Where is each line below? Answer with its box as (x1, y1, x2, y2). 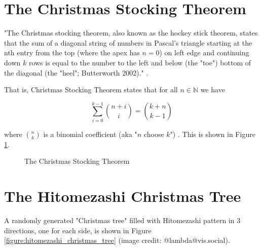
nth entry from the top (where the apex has (4, 47, 140, 58)
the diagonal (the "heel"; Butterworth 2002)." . (4, 67, 148, 78)
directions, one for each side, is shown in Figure (4, 225, 152, 235)
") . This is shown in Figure (170, 128, 255, 139)
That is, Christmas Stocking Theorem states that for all (4, 84, 178, 95)
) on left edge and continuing (159, 47, 249, 58)
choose (143, 128, 164, 139)
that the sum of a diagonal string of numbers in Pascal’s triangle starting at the (4, 37, 252, 48)
